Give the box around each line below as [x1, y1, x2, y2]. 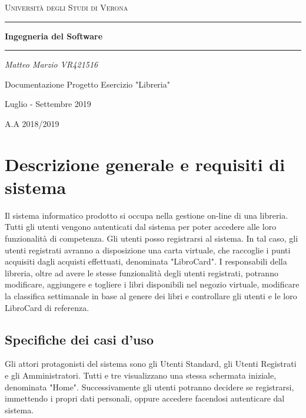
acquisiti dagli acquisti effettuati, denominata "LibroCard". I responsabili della [5, 255, 287, 267]
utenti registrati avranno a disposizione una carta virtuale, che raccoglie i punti [5, 243, 291, 256]
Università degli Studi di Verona [5, 1, 128, 13]
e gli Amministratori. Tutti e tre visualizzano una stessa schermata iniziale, [5, 369, 277, 382]
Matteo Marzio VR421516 [5, 58, 98, 71]
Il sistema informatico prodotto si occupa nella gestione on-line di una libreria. [5, 209, 288, 221]
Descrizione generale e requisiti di [5, 152, 285, 176]
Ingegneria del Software [5, 29, 103, 42]
